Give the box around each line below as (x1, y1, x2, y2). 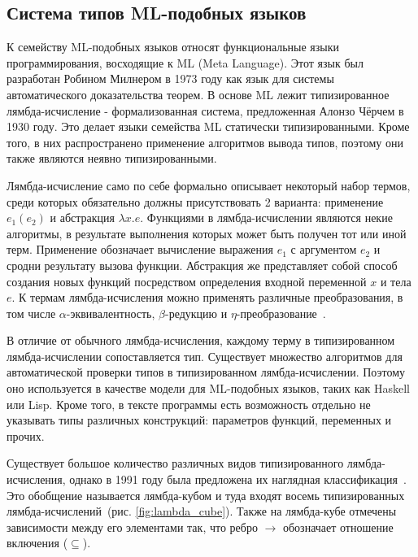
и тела (380, 272, 411, 289)
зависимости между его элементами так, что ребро (7, 518, 258, 535)
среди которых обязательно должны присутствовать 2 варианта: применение (7, 193, 384, 210)
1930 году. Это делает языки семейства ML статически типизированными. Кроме (7, 118, 410, 135)
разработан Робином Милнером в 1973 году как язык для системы (7, 70, 334, 87)
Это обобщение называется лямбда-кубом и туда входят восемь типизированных (7, 486, 405, 503)
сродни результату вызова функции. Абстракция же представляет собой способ (7, 256, 398, 273)
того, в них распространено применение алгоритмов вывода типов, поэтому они (7, 133, 403, 150)
